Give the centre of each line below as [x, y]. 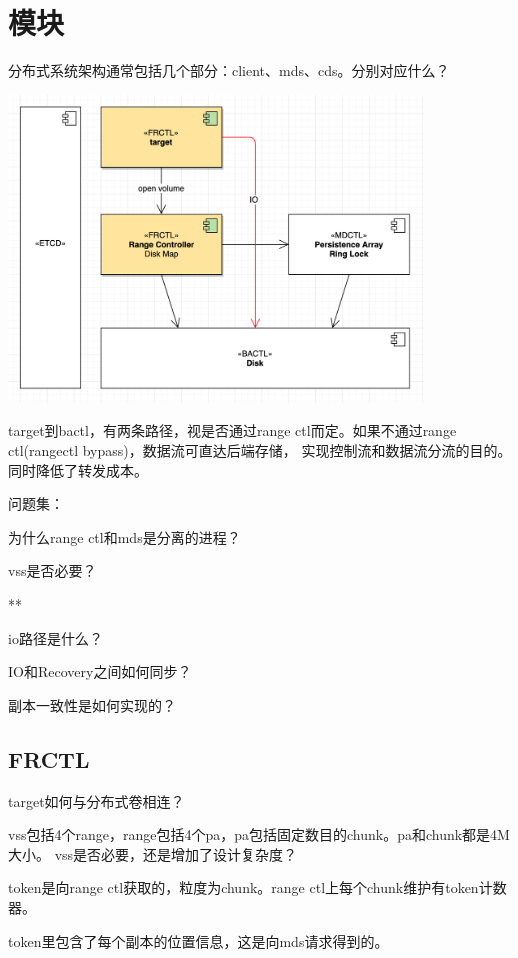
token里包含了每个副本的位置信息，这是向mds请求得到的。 [198, 940]
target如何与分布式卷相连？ [96, 800]
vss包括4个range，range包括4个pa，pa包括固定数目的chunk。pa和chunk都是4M [259, 834]
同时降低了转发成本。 [78, 469]
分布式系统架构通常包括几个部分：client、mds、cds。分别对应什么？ [229, 70]
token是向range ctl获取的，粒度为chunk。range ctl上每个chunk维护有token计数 [257, 887]
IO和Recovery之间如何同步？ [100, 671]
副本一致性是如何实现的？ [92, 704]
